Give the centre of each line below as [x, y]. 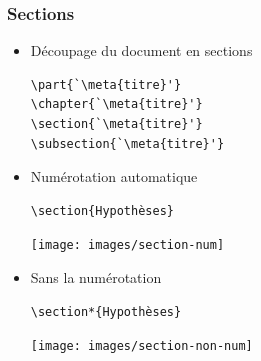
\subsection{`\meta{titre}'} [127, 143]
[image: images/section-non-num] [141, 346]
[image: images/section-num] [127, 245]
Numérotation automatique [114, 176]
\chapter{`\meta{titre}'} [116, 104]
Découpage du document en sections [141, 50]
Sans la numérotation [96, 277]
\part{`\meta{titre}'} [106, 84]
